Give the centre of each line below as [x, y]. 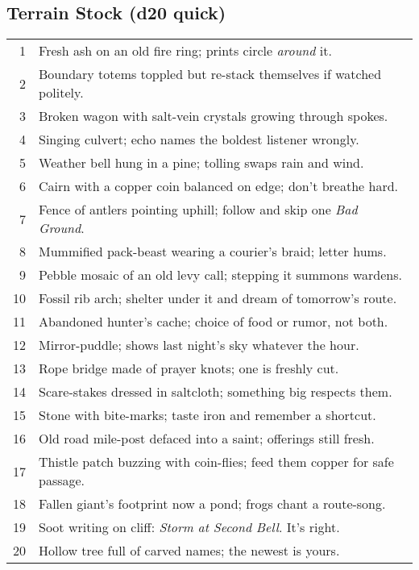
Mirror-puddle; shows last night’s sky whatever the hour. [199, 345]
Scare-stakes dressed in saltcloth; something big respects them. [216, 392]
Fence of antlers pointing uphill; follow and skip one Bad [198, 210]
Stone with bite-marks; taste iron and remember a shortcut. [207, 415]
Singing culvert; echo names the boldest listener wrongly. [199, 139]
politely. [61, 93]
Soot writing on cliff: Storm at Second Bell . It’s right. [189, 527]
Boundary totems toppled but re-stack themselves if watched [210, 74]
